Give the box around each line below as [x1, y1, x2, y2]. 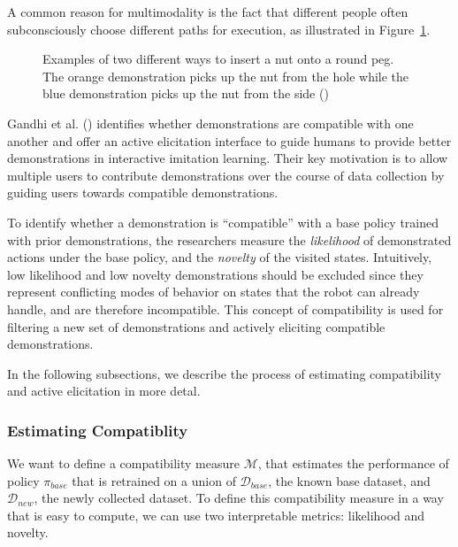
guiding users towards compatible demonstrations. [7, 183, 279, 202]
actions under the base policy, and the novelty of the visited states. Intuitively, [7, 248, 432, 266]
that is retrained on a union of [72, 471, 236, 489]
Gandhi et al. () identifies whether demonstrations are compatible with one [7, 113, 414, 132]
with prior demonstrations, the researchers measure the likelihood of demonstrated [7, 230, 452, 249]
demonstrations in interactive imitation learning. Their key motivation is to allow [7, 149, 448, 167]
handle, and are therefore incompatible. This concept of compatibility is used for [7, 299, 444, 318]
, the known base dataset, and [268, 471, 431, 489]
